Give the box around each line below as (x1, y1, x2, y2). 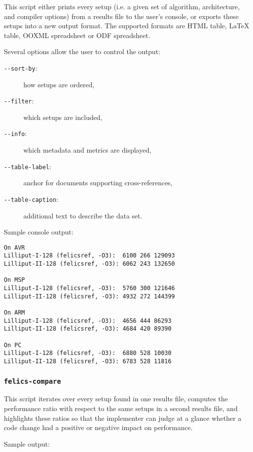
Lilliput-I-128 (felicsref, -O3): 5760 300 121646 (4, 285, 175, 292)
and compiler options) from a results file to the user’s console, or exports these (4, 11, 239, 21)
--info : (4, 128, 27, 138)
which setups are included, (23, 112, 102, 122)
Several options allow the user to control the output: (4, 46, 160, 57)
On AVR (4, 244, 25, 251)
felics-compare (4, 377, 61, 385)
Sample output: (4, 438, 50, 449)
